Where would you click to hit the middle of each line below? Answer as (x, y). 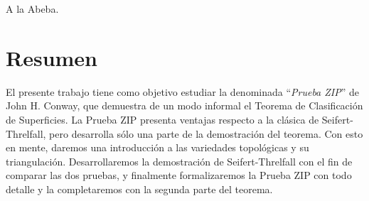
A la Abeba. (32, 9)
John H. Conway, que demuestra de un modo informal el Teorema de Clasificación (184, 105)
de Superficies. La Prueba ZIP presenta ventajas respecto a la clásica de (162, 119)
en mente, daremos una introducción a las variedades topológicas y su (157, 147)
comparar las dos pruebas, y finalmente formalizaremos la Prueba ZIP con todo (179, 175)
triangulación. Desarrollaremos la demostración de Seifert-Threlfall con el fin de (179, 161)
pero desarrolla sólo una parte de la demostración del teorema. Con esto (206, 133)
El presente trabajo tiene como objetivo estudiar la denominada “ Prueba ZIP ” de (183, 91)
